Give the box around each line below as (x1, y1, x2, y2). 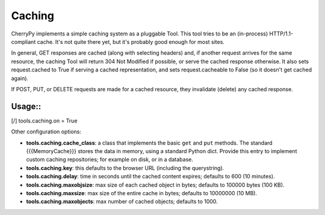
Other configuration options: (11, 128, 81, 135)
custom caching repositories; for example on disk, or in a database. (26, 156, 194, 163)
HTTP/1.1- (268, 30, 294, 37)
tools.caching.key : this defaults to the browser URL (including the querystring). (26, 164, 224, 171)
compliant (11, 38, 36, 45)
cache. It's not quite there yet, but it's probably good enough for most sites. (37, 38, 225, 45)
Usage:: (11, 101, 42, 111)
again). (11, 74, 29, 82)
